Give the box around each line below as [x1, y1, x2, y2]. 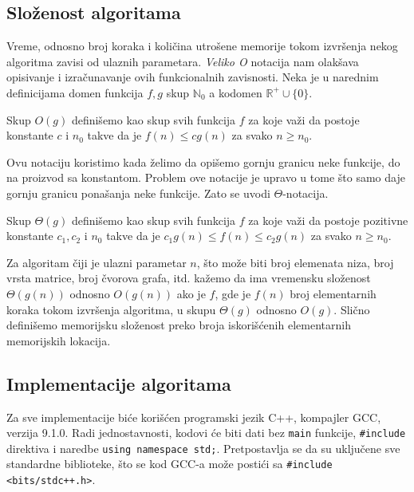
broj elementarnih [290, 285, 377, 301]
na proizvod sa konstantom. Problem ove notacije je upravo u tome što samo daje [6, 169, 405, 186]
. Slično [333, 301, 370, 317]
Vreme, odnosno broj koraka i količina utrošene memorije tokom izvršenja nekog [6, 37, 398, 54]
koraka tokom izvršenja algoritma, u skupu [6, 301, 216, 317]
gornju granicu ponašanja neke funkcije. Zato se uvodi [6, 184, 270, 201]
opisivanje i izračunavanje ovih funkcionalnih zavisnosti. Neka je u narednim [6, 69, 379, 85]
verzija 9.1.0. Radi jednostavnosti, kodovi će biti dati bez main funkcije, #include [6, 424, 406, 441]
